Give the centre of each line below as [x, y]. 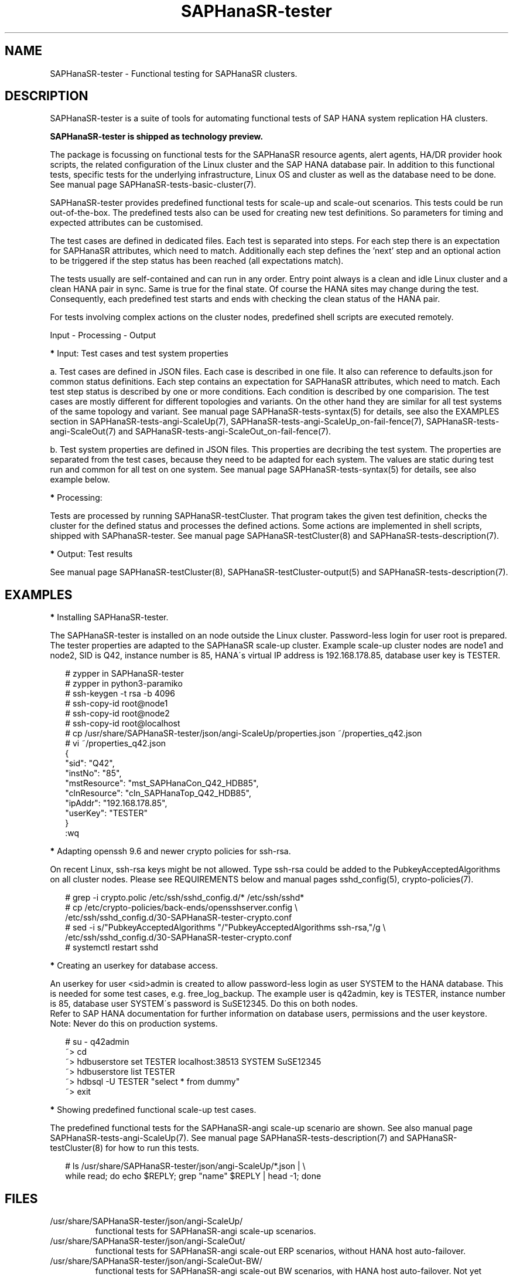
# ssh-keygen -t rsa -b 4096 [120, 694]
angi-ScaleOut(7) [83, 432]
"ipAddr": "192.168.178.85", [116, 803]
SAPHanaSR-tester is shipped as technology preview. [157, 137]
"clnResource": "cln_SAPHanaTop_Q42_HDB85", [158, 793]
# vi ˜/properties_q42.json [116, 743]
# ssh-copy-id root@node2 [117, 714]
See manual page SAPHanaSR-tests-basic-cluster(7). [153, 185]
